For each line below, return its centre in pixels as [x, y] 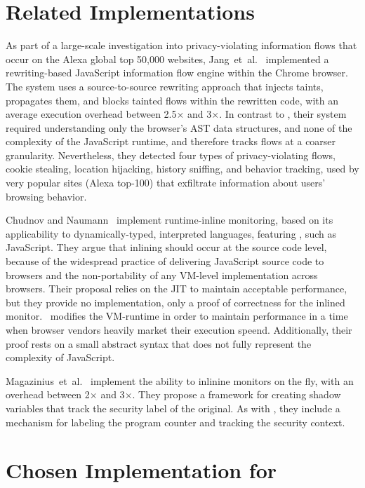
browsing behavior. [46, 196]
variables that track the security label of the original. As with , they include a [173, 408]
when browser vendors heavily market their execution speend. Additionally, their [179, 330]
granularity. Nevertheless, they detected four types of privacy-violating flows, [171, 155]
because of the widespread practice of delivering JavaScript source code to [165, 261]
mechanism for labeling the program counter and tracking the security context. [175, 422]
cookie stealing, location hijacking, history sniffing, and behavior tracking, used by [182, 169]
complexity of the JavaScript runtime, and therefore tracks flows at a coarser [171, 141]
